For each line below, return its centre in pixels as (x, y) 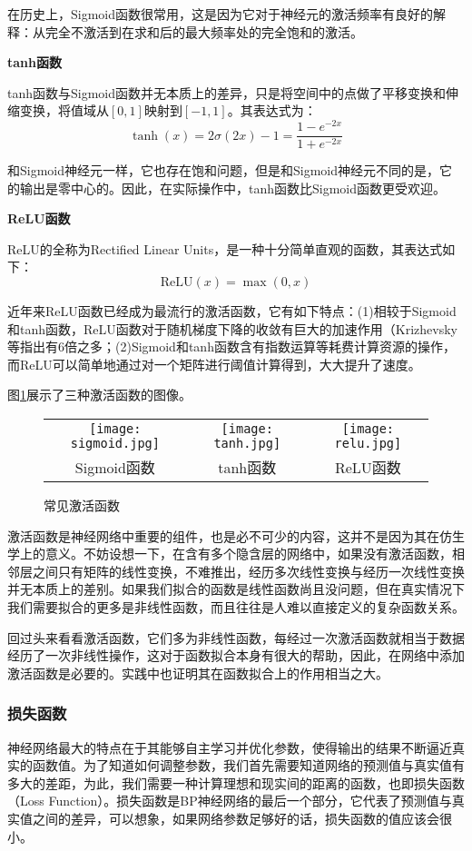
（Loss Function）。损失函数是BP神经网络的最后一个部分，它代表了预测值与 (230, 801)
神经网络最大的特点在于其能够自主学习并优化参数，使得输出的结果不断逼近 (230, 747)
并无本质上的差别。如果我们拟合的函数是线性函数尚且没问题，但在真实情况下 (236, 589)
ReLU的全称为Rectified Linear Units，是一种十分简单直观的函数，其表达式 (225, 248)
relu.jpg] (368, 444)
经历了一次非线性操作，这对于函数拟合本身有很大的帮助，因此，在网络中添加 (236, 655)
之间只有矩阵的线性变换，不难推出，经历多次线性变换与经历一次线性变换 (248, 571)
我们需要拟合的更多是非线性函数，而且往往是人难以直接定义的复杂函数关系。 (236, 607)
